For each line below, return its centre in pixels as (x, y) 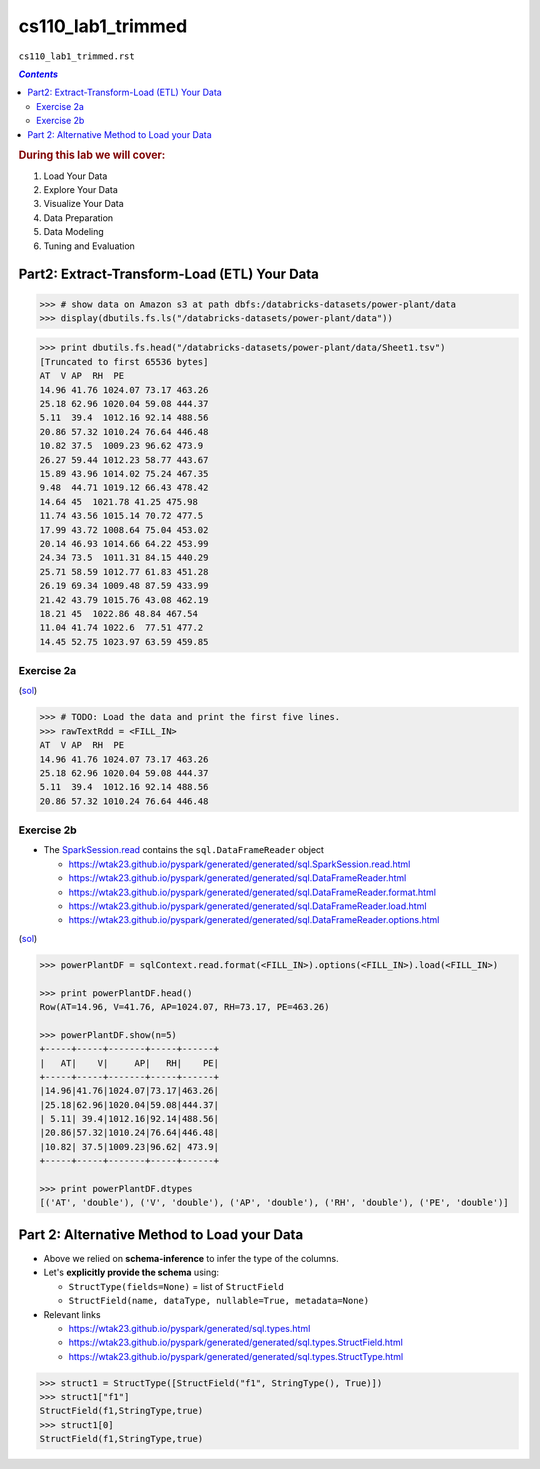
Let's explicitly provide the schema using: (131, 1272)
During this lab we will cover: (92, 155)
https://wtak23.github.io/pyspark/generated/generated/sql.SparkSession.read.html (239, 864)
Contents (38, 74)
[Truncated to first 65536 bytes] (124, 361)
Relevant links (72, 1314)
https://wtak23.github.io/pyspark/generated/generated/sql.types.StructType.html (236, 1356)
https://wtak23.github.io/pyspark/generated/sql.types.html (189, 1328)
